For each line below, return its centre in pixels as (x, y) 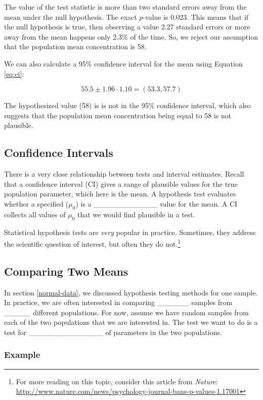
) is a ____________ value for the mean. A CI (157, 203)
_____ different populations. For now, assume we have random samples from (126, 312)
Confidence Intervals (59, 153)
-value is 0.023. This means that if (196, 16)
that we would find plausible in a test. (136, 214)
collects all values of (35, 214)
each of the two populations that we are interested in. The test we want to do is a (131, 322)
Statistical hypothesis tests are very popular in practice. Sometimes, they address (130, 232)
